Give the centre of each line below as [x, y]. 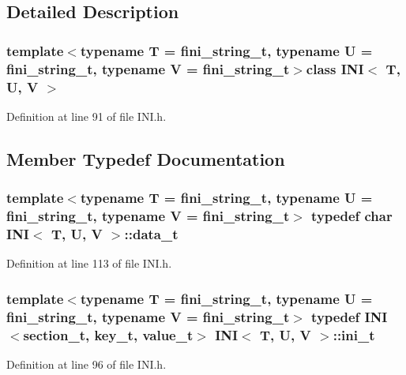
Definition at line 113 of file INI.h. [89, 263]
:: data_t [151, 233]
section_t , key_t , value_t [108, 334]
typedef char [352, 216]
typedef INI [350, 316]
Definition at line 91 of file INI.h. [86, 116]
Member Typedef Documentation [146, 158]
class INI [335, 68]
